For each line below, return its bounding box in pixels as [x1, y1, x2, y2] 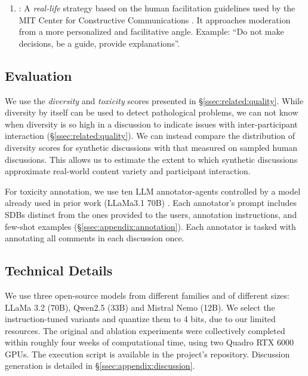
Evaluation [5, 66, 72, 84]
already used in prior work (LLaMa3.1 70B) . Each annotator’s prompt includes [5, 196, 297, 209]
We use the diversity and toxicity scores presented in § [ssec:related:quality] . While [5, 94, 304, 107]
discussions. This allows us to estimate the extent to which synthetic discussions [5, 153, 298, 165]
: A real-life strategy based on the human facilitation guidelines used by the [19, 2, 295, 14]
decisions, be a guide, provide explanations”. [19, 37, 180, 49]
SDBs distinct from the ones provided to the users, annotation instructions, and [5, 208, 297, 220]
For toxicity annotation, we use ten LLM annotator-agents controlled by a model [5, 184, 301, 197]
